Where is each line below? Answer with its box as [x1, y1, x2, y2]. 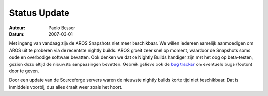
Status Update [9, 7, 69, 18]
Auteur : [9, 25, 26, 31]
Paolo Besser [48, 25, 75, 31]
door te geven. [9, 68, 39, 74]
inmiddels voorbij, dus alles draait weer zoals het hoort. [9, 84, 123, 90]
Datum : [9, 31, 25, 37]
